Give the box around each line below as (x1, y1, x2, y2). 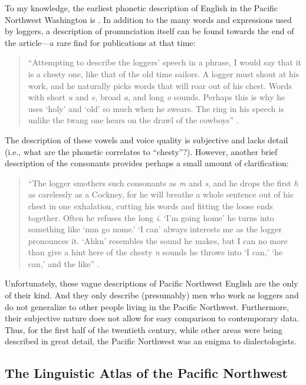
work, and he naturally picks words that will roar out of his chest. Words (28, 79, 292, 91)
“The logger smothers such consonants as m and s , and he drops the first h (28, 176, 298, 189)
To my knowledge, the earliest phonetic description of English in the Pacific (5, 2, 278, 14)
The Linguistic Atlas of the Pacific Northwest (5, 364, 288, 382)
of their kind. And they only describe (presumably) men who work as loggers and (5, 289, 299, 301)
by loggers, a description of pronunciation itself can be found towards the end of (5, 25, 294, 37)
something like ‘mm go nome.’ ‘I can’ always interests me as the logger (28, 223, 282, 235)
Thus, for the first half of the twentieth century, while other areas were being (5, 323, 283, 335)
